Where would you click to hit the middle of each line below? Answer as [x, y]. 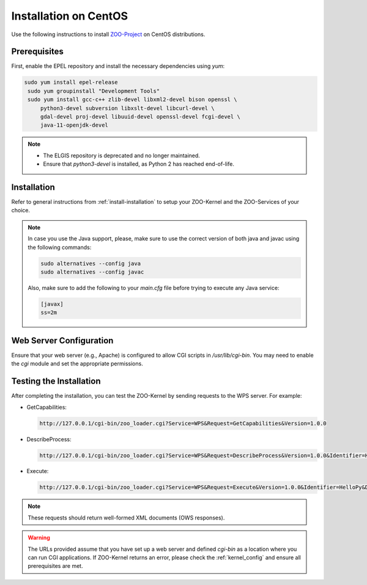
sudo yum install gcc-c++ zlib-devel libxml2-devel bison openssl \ [132, 100]
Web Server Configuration [62, 341]
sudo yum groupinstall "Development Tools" [94, 91]
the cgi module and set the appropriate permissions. [77, 363]
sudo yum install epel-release [71, 82]
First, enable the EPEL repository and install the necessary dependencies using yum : [118, 66]
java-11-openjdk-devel [74, 125]
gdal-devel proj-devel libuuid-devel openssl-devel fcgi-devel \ [140, 117]
